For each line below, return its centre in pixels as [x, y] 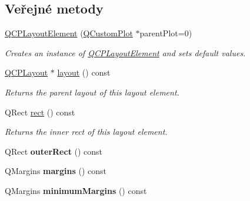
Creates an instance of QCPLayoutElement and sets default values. [125, 52]
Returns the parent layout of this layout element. [92, 92]
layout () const [84, 72]
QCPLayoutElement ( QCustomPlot [69, 33]
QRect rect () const [40, 112]
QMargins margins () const [56, 171]
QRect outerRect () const [54, 151]
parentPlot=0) [166, 33]
